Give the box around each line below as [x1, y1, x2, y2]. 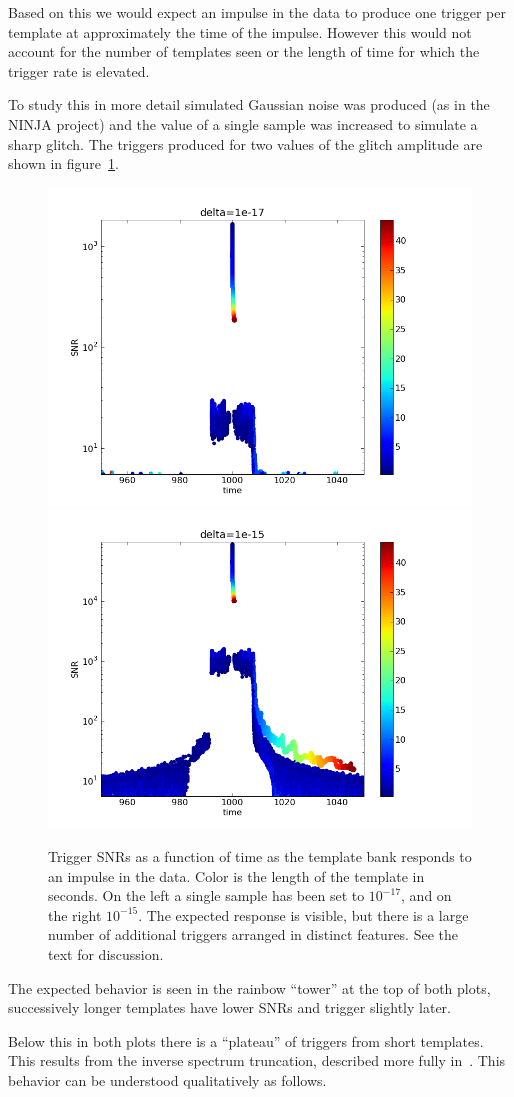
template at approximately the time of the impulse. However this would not [8, 21, 472, 42]
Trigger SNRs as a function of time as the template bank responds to [48, 845, 472, 866]
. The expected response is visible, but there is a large [138, 904, 469, 925]
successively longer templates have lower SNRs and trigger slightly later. [8, 997, 451, 1018]
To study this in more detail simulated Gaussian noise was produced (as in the [8, 94, 490, 115]
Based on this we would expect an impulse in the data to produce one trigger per [8, 2, 506, 22]
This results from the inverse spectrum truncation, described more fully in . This [8, 1050, 506, 1071]
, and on [401, 885, 452, 906]
